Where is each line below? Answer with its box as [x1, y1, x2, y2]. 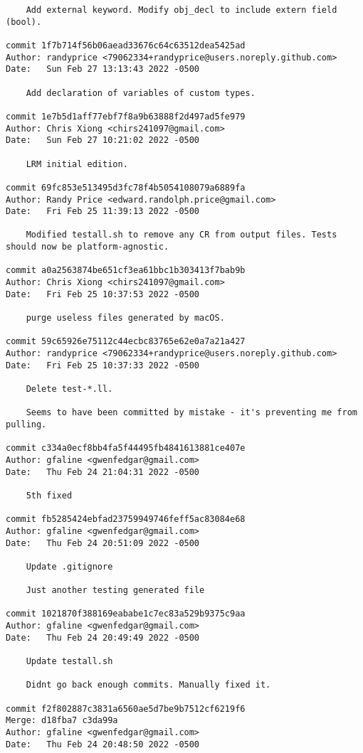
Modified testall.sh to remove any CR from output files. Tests [26, 230, 337, 240]
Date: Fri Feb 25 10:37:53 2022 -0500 [6, 289, 200, 299]
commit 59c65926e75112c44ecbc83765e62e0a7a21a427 [6, 336, 246, 347]
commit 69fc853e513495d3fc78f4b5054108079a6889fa [6, 182, 246, 193]
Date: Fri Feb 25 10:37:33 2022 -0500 [6, 360, 200, 370]
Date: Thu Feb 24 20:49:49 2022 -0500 [6, 632, 200, 643]
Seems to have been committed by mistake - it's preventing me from [26, 407, 357, 418]
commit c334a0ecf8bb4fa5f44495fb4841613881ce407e [6, 443, 246, 454]
